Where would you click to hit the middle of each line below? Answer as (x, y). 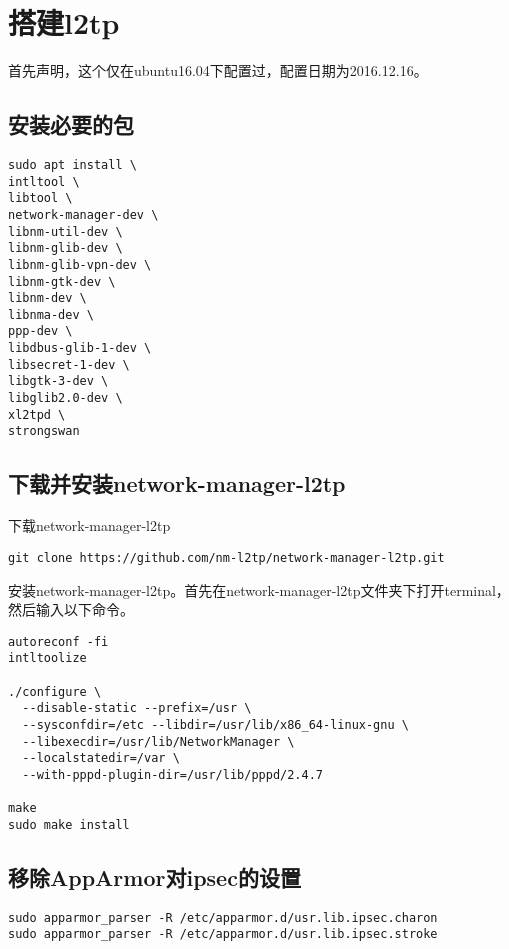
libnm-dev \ (47, 298)
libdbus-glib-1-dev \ (80, 348)
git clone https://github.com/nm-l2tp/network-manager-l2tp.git (226, 557)
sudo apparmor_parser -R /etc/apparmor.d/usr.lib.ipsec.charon (223, 917)
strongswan (44, 431)
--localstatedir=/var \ (101, 758)
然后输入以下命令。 (71, 609)
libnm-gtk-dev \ (62, 281)
